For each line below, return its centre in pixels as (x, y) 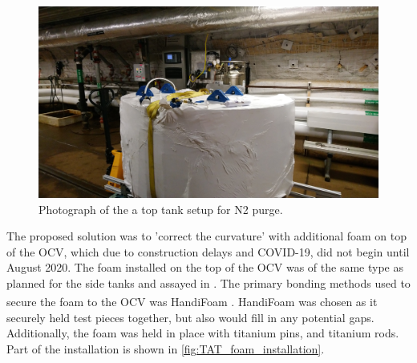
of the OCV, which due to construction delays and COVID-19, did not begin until (208, 251)
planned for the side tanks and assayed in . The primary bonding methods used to (208, 282)
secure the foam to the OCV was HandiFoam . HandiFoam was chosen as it (192, 302)
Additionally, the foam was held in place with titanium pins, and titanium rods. (203, 333)
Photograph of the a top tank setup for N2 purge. (161, 209)
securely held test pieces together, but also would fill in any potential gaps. (190, 317)
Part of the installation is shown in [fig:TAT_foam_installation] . (166, 348)
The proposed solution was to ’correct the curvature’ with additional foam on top (206, 236)
